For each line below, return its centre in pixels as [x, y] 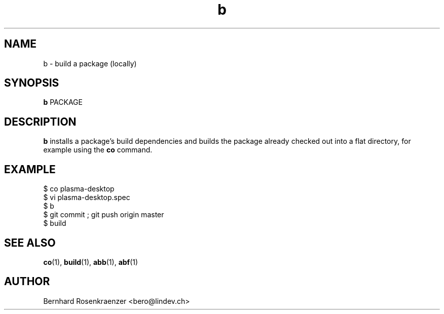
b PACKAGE [63, 102]
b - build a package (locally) [90, 63]
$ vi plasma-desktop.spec [87, 198]
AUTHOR [27, 282]
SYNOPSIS [32, 83]
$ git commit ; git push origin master [104, 215]
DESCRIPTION [40, 122]
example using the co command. [98, 150]
